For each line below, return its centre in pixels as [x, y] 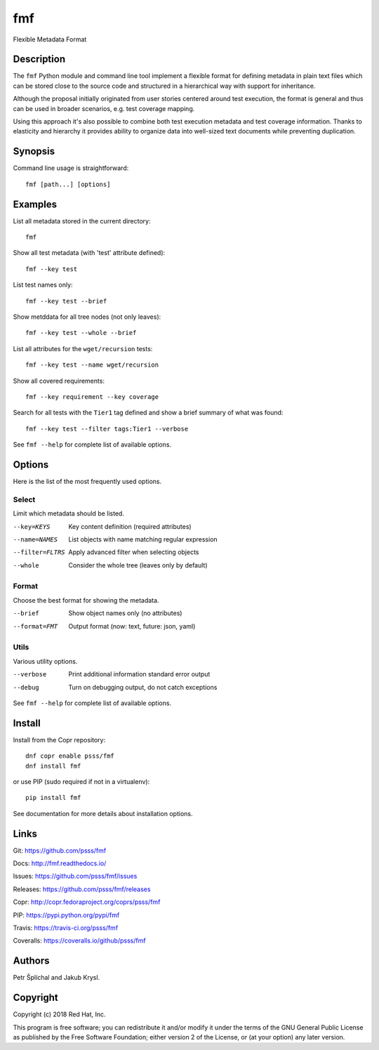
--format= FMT [35, 626]
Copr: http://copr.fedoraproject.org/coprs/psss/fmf [87, 902]
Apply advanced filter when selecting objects [134, 552]
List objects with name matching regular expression [143, 539]
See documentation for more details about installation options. [103, 813]
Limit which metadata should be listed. [68, 513]
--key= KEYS [32, 526]
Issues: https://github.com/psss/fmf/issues [75, 876]
